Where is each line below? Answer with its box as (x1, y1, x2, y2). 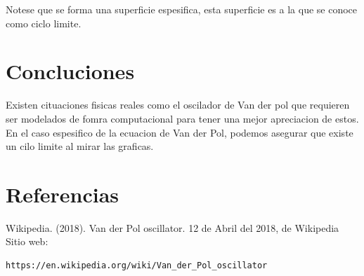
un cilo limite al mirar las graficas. (6, 139, 154, 153)
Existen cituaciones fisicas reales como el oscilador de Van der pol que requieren (6, 97, 350, 112)
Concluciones (6, 57, 135, 85)
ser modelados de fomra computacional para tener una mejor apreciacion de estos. (6, 111, 359, 125)
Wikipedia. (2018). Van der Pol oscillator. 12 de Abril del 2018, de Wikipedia (6, 220, 339, 235)
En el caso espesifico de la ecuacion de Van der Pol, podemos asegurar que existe (6, 125, 353, 139)
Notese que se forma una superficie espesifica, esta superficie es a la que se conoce (6, 2, 358, 16)
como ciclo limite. (6, 15, 82, 30)
